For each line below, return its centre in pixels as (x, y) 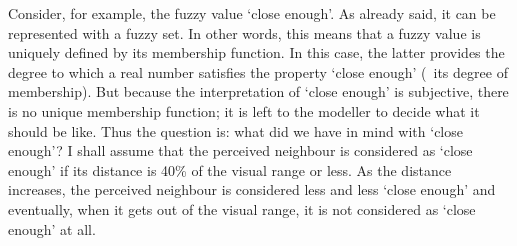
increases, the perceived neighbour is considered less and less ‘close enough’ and (252, 189)
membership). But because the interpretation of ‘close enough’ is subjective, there (258, 91)
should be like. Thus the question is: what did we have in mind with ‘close (235, 130)
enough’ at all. (52, 228)
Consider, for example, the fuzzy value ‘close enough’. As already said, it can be (252, 13)
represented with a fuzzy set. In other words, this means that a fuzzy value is (244, 32)
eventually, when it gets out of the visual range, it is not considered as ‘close (242, 208)
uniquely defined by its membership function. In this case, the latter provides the (256, 52)
